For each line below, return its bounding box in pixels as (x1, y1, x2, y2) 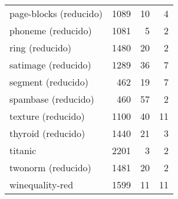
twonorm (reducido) (9, 161, 91, 174)
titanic (9, 143, 37, 157)
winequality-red (9, 178, 74, 191)
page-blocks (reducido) (9, 6, 103, 20)
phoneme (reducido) (9, 24, 92, 37)
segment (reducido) (9, 75, 88, 89)
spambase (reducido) (9, 92, 94, 106)
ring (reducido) (9, 41, 72, 54)
